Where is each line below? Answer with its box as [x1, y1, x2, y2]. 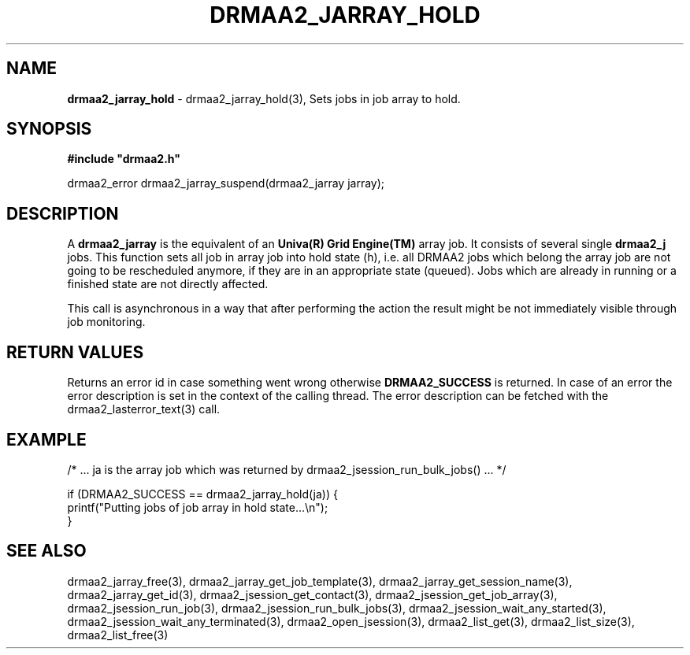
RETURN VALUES [6, 342, 144, 362]
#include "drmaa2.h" [67, 152, 180, 166]
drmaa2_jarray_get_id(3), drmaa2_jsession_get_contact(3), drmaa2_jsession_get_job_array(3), [67, 587, 558, 601]
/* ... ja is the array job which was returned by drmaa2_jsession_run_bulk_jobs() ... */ [67, 462, 506, 476]
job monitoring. [67, 315, 146, 329]
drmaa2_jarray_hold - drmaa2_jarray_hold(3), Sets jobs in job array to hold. [67, 91, 461, 105]
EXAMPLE [6, 429, 87, 450]
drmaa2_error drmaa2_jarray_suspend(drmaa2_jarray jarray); [67, 176, 385, 191]
